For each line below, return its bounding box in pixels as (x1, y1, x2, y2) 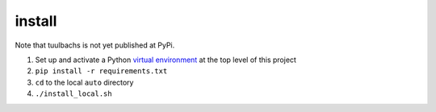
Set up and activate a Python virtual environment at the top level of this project (35, 55, 296, 64)
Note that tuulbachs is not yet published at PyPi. (15, 40, 175, 50)
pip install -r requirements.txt (35, 67, 168, 76)
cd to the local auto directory (35, 77, 134, 87)
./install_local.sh (35, 89, 112, 98)
